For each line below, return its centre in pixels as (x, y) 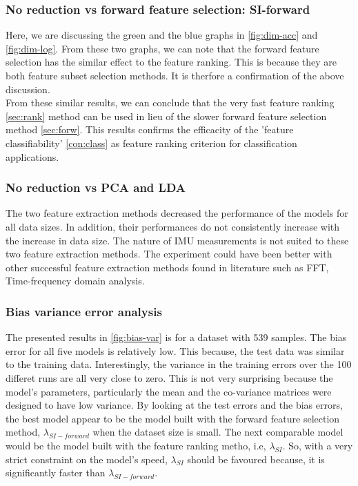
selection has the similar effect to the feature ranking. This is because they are (171, 62)
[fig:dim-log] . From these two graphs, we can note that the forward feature (162, 48)
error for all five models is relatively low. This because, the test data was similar (175, 350)
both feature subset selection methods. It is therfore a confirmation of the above (175, 75)
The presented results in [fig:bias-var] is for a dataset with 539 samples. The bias (176, 337)
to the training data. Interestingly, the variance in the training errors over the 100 (179, 364)
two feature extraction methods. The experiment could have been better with (169, 254)
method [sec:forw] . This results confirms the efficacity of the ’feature (150, 129)
